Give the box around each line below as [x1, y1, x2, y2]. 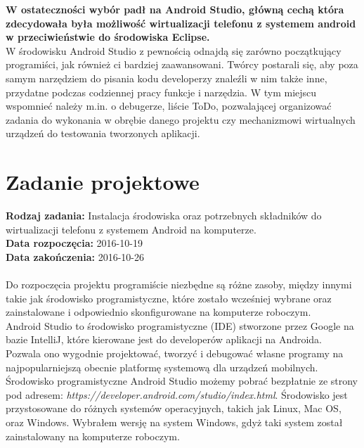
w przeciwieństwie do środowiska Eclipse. [6, 30, 210, 44]
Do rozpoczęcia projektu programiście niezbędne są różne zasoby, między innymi [6, 277, 352, 292]
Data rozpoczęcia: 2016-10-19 [6, 236, 143, 250]
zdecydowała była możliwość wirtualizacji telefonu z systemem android [6, 15, 356, 30]
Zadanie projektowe [6, 167, 200, 196]
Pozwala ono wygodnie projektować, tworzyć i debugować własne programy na [6, 346, 344, 360]
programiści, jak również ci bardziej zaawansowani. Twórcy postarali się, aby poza [6, 57, 358, 72]
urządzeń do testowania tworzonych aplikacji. [6, 126, 200, 141]
